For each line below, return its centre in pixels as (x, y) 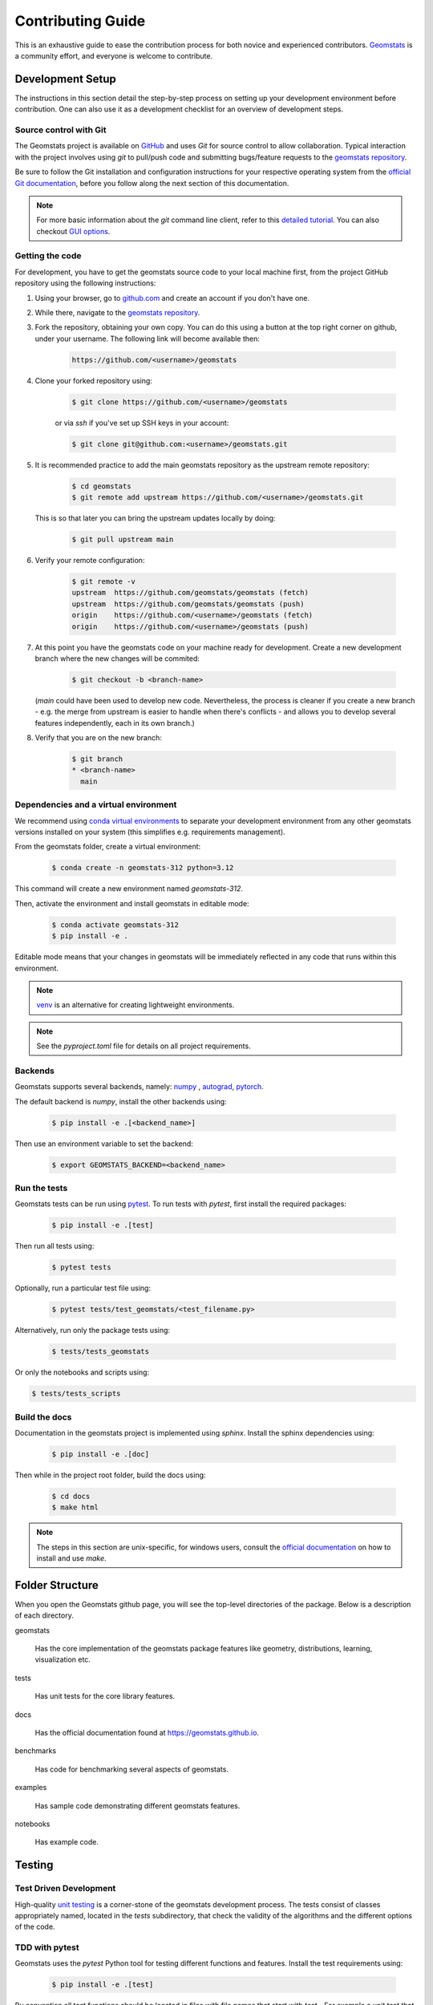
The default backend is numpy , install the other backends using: (121, 1101)
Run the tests (41, 1188)
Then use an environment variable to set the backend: (104, 1144)
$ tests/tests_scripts (76, 1394)
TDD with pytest (47, 1947)
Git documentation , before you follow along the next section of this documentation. (152, 183)
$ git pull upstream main (123, 540)
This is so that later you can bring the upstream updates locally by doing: (155, 518)
